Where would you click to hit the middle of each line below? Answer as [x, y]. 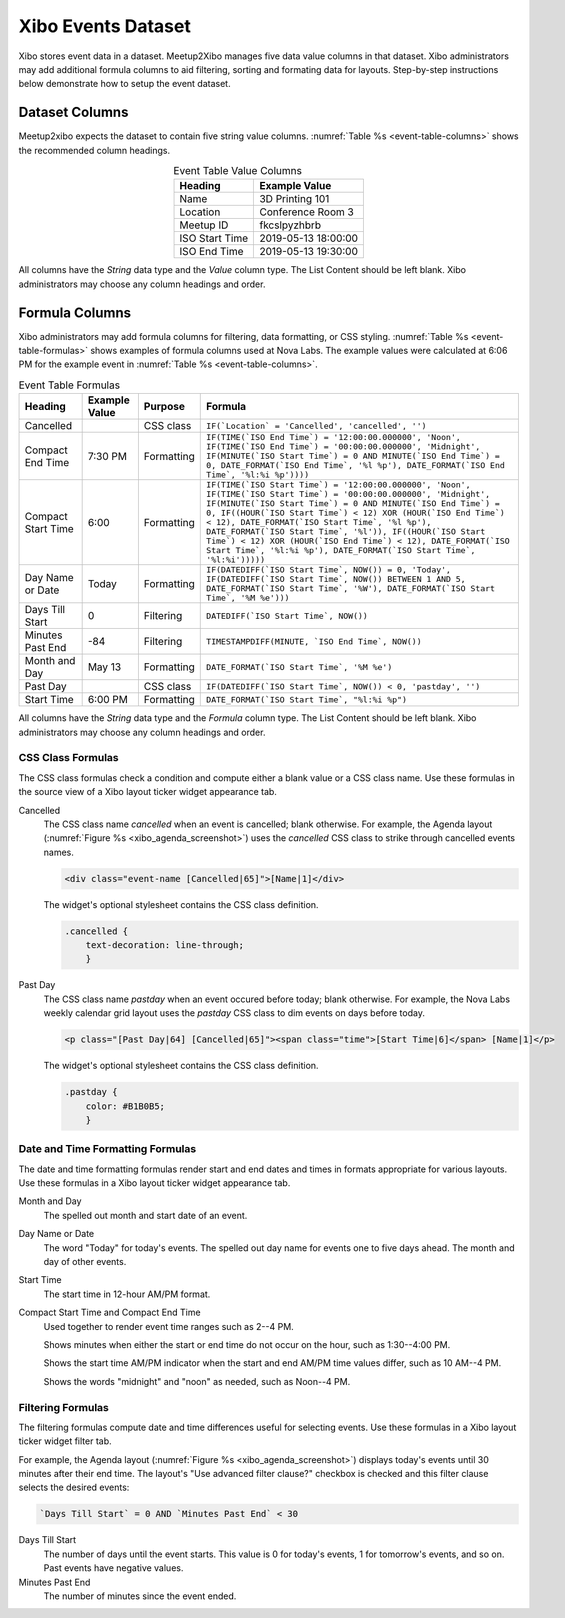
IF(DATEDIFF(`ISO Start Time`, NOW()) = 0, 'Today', [329, 570]
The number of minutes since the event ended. [140, 1596]
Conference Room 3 [306, 212]
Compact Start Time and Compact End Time [109, 1312]
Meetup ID [204, 225]
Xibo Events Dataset [105, 26]
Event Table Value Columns [237, 171]
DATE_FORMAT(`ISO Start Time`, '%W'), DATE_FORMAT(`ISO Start [350, 588]
